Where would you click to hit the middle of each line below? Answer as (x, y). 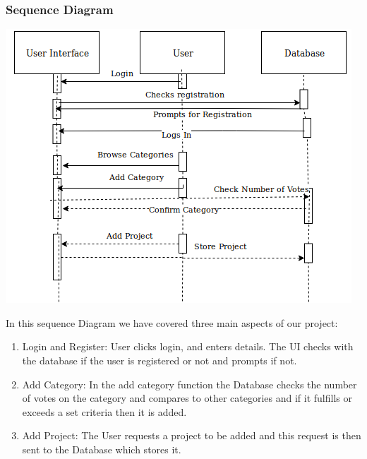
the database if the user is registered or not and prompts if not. (160, 360)
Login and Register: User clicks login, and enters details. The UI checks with (188, 346)
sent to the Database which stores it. (102, 449)
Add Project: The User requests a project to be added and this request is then (192, 435)
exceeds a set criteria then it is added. (104, 411)
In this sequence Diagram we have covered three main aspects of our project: (172, 322)
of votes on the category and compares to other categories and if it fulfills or (187, 398)
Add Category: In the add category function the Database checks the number (189, 384)
